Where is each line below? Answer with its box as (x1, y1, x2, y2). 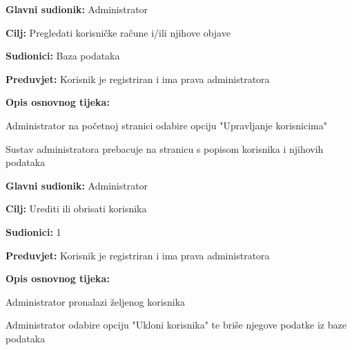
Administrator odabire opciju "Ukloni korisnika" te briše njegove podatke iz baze (6, 317, 346, 332)
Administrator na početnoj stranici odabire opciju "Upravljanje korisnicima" (6, 118, 328, 132)
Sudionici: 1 (6, 224, 61, 239)
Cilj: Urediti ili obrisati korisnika (6, 201, 147, 216)
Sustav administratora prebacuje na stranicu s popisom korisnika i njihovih (6, 141, 324, 156)
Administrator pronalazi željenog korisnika (6, 294, 186, 308)
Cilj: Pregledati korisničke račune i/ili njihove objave (6, 25, 231, 39)
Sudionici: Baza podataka (6, 48, 120, 63)
